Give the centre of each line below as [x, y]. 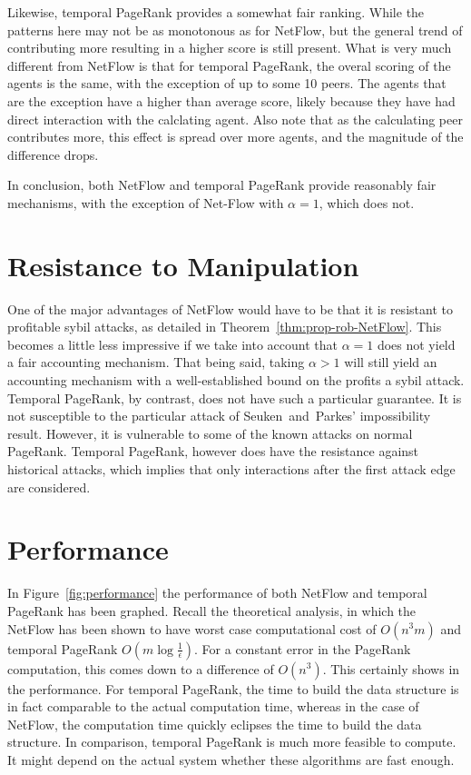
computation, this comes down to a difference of [141, 668]
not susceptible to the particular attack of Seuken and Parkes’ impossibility [219, 416]
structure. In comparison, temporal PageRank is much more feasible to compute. [232, 742]
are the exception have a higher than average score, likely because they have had [231, 100]
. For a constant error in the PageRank [303, 648]
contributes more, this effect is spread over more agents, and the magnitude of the [235, 137]
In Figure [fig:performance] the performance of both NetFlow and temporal [217, 593]
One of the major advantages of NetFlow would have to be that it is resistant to [230, 308]
